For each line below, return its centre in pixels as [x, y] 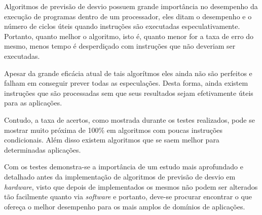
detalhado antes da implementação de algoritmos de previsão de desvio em [120, 176]
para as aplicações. [33, 103]
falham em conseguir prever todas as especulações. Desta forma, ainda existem [126, 83]
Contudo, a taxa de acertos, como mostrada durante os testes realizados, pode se [129, 119]
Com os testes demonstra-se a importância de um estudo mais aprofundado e [124, 167]
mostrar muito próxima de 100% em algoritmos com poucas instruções [114, 130]
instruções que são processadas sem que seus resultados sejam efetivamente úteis [129, 93]
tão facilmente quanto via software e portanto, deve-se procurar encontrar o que [128, 196]
